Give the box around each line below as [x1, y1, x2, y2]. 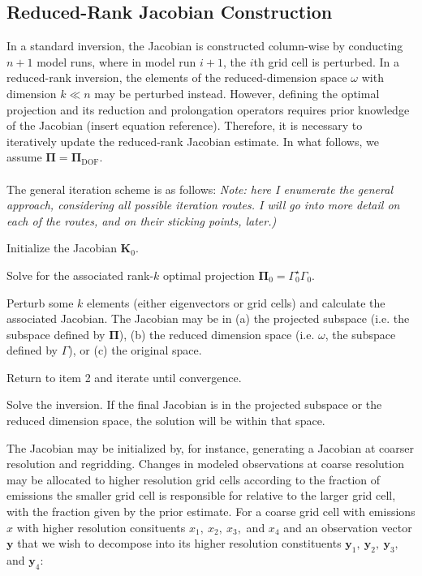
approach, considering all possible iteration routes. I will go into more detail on [6, 196, 400, 213]
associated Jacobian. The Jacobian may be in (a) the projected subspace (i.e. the [6, 310, 410, 327]
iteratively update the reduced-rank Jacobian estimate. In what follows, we [6, 132, 379, 149]
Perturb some [6, 294, 74, 311]
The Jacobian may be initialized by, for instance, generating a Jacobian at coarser [6, 439, 414, 456]
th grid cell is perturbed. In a [253, 53, 400, 70]
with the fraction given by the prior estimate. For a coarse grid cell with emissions [6, 503, 416, 520]
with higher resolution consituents [16, 518, 186, 535]
